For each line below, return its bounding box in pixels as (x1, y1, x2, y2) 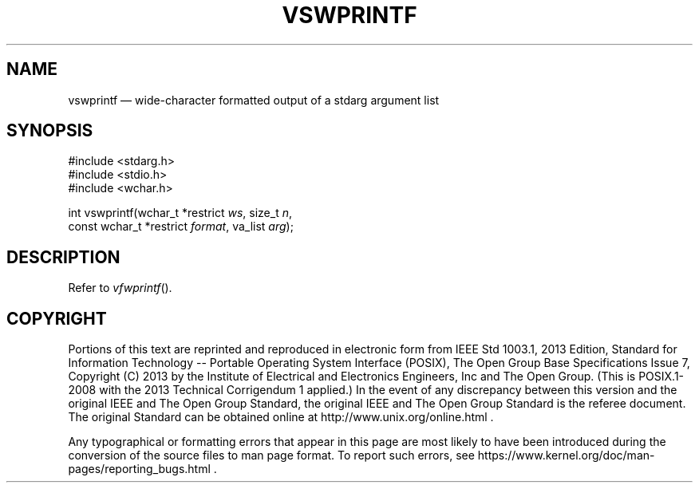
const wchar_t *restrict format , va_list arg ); (68, 219, 294, 234)
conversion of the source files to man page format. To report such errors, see (68, 448, 475, 463)
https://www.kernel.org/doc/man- (477, 448, 655, 463)
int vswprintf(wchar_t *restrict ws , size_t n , (68, 206, 292, 220)
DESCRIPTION (6, 246, 120, 267)
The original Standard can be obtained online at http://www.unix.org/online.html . (68, 410, 494, 424)
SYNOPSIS (6, 120, 93, 141)
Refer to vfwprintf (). (68, 281, 172, 295)
